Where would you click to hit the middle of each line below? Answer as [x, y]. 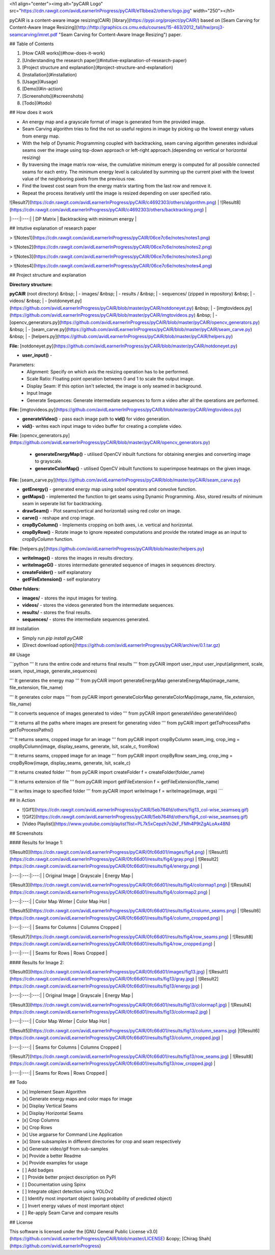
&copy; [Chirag [182, 1239]
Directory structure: [31, 284]
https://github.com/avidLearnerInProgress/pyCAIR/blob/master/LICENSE [87, 1239]
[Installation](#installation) [50, 74]
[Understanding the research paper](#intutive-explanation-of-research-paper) [104, 60]
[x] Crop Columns [41, 1120]
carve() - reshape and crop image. [59, 518]
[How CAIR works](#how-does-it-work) [64, 53]
